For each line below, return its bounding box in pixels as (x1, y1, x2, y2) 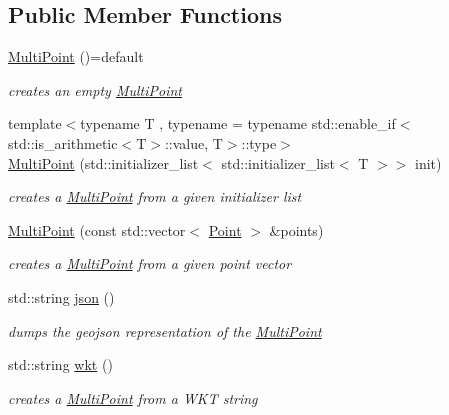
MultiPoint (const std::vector (8, 219, 186, 240)
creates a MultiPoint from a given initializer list (8, 186, 302, 207)
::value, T (164, 132, 223, 153)
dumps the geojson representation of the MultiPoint (8, 320, 322, 341)
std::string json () (8, 286, 115, 307)
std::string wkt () (8, 354, 113, 375)
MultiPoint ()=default (8, 46, 144, 67)
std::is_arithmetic (8, 132, 118, 153)
